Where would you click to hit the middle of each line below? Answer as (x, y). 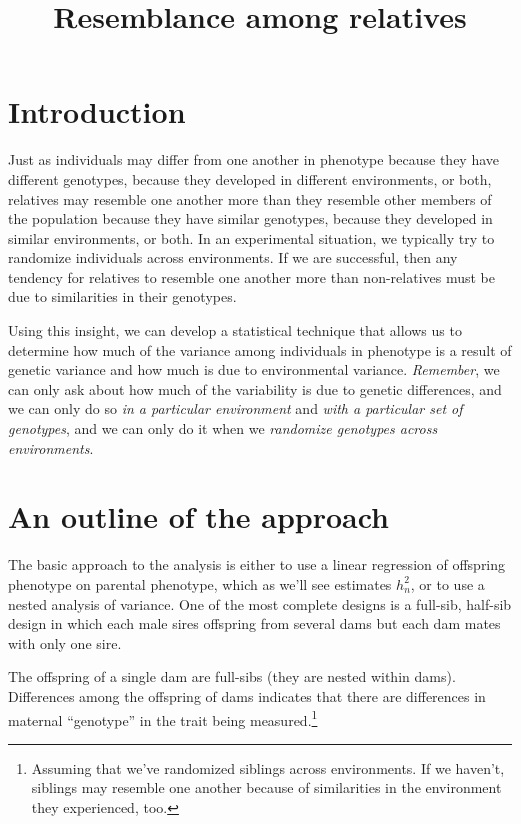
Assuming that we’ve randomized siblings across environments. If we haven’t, (268, 767)
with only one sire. (65, 642)
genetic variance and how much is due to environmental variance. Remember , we (254, 369)
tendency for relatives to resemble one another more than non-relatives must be (252, 276)
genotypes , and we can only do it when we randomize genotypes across (223, 428)
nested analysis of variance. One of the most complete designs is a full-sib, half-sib (260, 603)
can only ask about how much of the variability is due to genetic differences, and (255, 388)
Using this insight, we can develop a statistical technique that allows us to (235, 330)
